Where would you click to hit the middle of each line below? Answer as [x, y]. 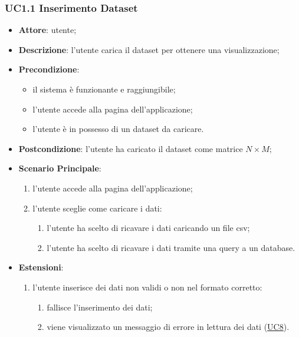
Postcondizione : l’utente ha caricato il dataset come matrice [131, 148]
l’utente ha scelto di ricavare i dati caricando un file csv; [148, 228]
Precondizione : [49, 69]
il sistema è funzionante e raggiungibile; [104, 89]
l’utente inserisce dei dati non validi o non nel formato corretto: [147, 287]
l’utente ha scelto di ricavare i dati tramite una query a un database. [171, 247]
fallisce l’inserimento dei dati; [100, 307]
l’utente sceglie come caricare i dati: [97, 208]
